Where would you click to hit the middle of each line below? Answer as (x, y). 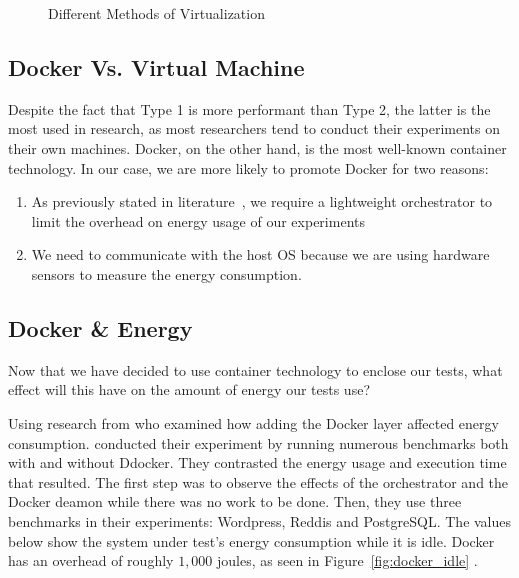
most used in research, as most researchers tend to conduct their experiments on (254, 128)
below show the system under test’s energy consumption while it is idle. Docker (251, 540)
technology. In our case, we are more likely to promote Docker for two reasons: (248, 167)
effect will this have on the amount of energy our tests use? (189, 389)
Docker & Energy (100, 327)
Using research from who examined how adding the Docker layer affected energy (253, 422)
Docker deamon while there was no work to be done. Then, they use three (235, 501)
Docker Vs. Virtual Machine (156, 66)
